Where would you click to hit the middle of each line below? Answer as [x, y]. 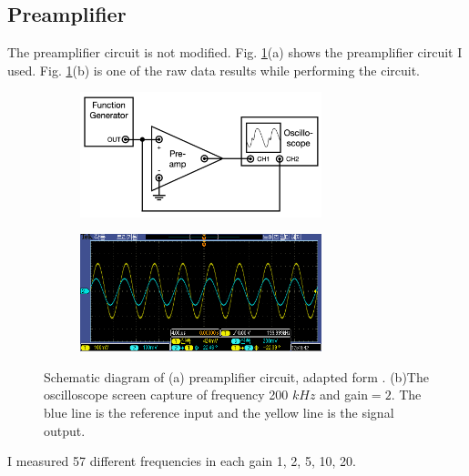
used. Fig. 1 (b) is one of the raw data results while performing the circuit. [214, 70]
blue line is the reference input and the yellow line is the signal [219, 412]
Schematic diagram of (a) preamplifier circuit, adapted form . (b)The [236, 376]
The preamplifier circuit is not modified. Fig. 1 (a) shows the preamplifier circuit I [235, 52]
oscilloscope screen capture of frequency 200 [166, 395]
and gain [344, 395]
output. [65, 430]
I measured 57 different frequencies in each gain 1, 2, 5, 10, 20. [182, 461]
